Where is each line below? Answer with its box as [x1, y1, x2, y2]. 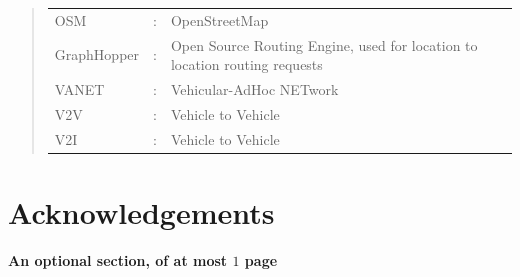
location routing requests [170, 54, 323, 75]
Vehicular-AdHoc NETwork [170, 79, 339, 100]
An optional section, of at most [8, 249, 228, 270]
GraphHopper [54, 44, 140, 65]
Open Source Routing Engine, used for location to [170, 34, 478, 55]
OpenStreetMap [170, 9, 269, 30]
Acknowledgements [8, 192, 275, 232]
